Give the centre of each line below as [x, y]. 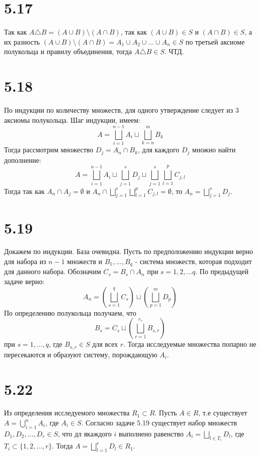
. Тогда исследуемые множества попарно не [190, 344]
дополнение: [23, 160]
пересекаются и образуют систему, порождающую [81, 354]
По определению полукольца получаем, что [70, 312]
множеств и [84, 261]
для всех [105, 344]
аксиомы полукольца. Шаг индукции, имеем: [72, 120]
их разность [22, 41]
